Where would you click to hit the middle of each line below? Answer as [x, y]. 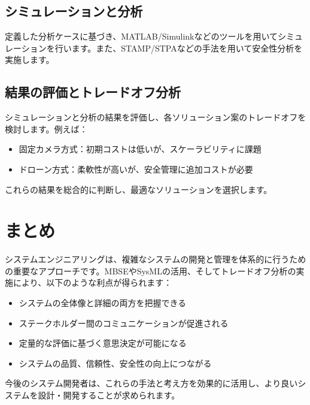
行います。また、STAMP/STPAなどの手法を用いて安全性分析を [179, 48]
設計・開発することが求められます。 [109, 395]
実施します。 [30, 60]
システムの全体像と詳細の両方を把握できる [103, 303]
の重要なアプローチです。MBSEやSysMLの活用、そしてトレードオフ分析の [151, 270]
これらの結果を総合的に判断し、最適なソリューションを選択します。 [139, 189]
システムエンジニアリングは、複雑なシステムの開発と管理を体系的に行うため [156, 259]
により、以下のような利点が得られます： [92, 282]
